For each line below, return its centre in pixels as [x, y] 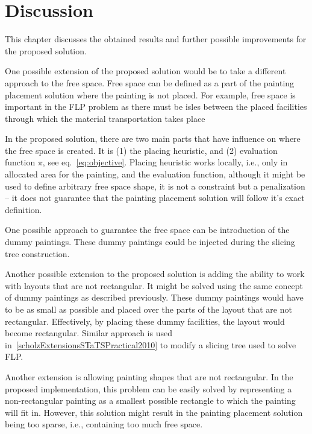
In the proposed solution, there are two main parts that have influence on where [153, 139]
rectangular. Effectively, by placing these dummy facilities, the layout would [145, 321]
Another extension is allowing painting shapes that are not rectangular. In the [149, 376]
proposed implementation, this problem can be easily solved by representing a [148, 388]
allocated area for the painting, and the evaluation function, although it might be [155, 174]
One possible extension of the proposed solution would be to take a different [145, 71]
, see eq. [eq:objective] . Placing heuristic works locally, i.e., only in [165, 162]
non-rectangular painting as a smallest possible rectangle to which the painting [150, 400]
